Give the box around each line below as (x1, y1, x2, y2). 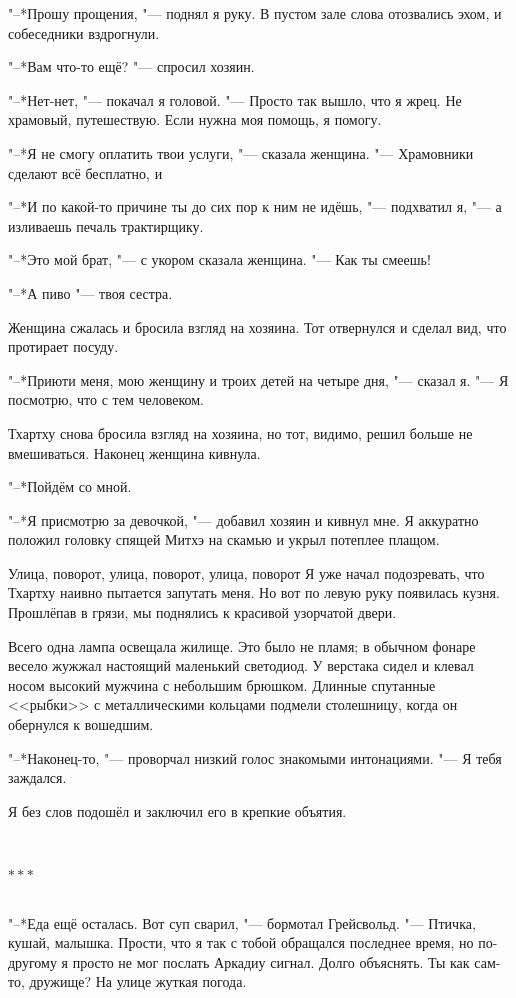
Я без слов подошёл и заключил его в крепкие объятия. (8, 800, 347, 821)
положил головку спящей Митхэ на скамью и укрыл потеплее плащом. (8, 529, 440, 550)
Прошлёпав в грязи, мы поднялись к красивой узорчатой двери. (8, 602, 397, 623)
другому (8, 951, 57, 972)
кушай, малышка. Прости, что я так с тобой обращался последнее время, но (8, 932, 474, 953)
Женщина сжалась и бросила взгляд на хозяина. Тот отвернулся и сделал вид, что (8, 316, 507, 337)
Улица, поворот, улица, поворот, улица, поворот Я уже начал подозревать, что (8, 562, 485, 583)
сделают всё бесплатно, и (8, 162, 163, 183)
